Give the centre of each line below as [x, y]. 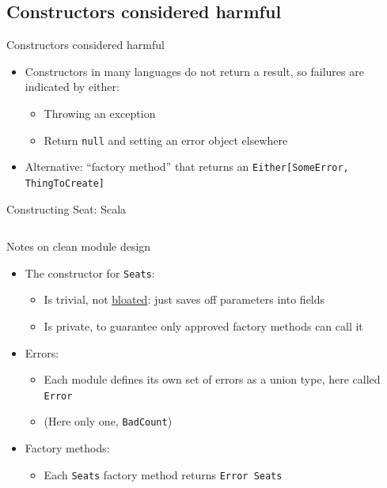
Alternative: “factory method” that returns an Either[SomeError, [187, 166]
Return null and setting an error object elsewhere [166, 140]
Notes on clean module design [79, 246]
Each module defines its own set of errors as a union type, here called [212, 379]
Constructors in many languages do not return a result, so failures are [194, 71]
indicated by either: [72, 87]
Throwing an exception [100, 113]
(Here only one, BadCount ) [108, 421]
